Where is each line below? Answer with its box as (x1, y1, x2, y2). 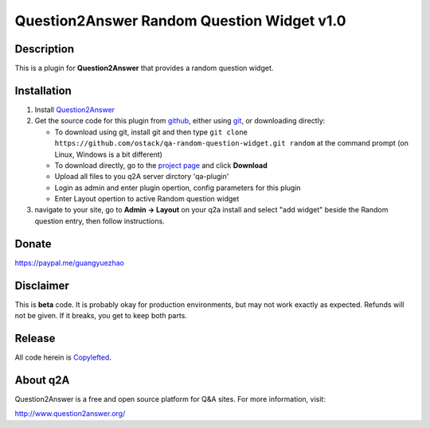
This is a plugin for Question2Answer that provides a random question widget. (14, 64, 274, 73)
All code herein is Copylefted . (14, 352, 111, 362)
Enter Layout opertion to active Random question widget (54, 194, 240, 204)
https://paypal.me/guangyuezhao (14, 258, 125, 267)
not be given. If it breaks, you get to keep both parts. (14, 311, 187, 321)
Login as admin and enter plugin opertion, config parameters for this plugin (54, 183, 302, 193)
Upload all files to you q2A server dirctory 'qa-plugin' (54, 172, 229, 181)
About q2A (14, 373, 70, 387)
